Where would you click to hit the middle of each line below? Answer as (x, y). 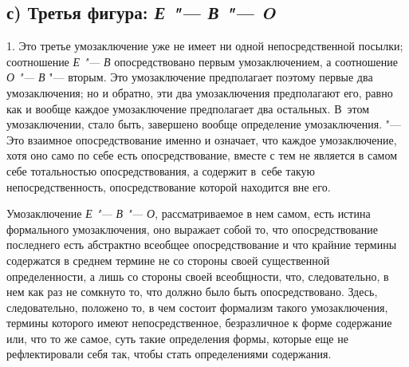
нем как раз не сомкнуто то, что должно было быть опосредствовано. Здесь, (192, 292)
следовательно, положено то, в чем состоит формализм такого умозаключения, (197, 307)
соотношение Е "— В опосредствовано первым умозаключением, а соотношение (203, 61)
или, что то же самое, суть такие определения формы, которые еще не (177, 338)
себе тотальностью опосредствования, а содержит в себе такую (161, 170)
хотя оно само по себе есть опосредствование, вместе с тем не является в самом (202, 155)
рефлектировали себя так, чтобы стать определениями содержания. (169, 354)
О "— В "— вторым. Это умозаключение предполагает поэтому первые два (190, 77)
